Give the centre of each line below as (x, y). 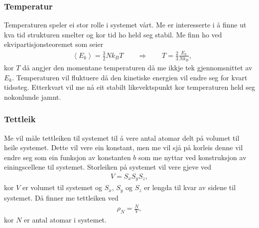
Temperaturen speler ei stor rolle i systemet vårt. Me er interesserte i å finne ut (125, 25)
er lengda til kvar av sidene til (190, 187)
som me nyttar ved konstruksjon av (193, 157)
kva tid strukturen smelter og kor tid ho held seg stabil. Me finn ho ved (113, 34)
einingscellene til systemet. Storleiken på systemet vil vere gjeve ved (108, 167)
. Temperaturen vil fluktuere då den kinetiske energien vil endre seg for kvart (130, 77)
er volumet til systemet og (62, 187)
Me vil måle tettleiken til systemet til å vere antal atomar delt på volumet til (122, 137)
